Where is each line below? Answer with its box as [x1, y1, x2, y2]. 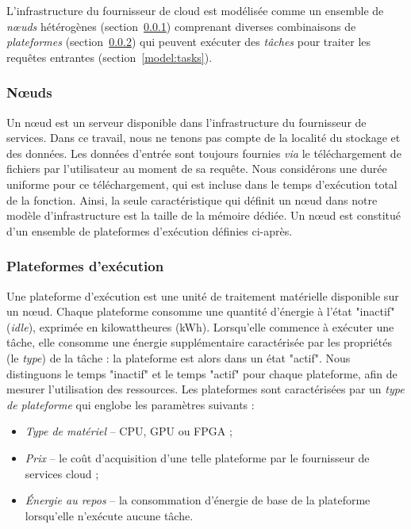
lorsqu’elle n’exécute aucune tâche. [25, 507, 194, 523]
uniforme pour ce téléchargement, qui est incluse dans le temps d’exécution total [6, 175, 398, 192]
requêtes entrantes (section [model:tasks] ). [6, 48, 213, 65]
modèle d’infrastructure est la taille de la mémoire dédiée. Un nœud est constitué [6, 207, 401, 224]
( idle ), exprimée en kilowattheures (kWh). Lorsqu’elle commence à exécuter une [6, 318, 394, 335]
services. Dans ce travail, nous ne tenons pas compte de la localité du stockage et [6, 129, 401, 146]
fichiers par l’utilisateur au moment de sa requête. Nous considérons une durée [6, 160, 387, 177]
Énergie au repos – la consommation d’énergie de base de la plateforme [25, 492, 371, 508]
